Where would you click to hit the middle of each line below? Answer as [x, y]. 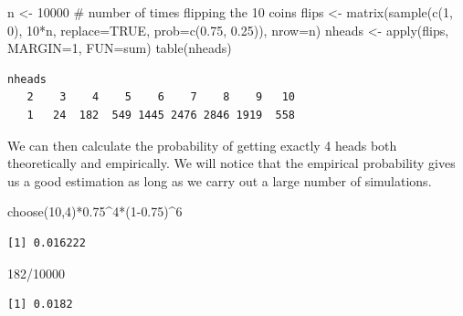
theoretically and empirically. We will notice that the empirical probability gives [231, 163]
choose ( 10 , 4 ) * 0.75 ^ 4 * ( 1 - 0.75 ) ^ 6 [95, 211]
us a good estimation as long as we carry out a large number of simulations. [220, 180]
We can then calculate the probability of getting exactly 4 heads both [202, 145]
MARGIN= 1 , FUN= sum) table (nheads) [120, 48]
